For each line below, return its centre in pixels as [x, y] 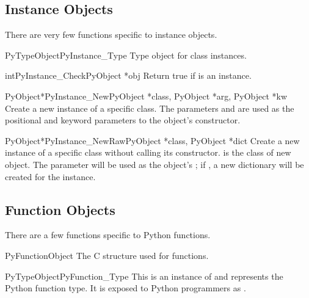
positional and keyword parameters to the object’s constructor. [123, 120]
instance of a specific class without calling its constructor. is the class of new [148, 152]
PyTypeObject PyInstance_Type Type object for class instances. [126, 55]
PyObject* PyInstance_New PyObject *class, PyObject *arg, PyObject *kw [146, 96]
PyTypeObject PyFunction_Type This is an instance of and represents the [144, 276]
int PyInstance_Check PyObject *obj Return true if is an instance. [128, 75]
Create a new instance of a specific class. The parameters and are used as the [150, 108]
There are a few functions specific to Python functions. [108, 235]
